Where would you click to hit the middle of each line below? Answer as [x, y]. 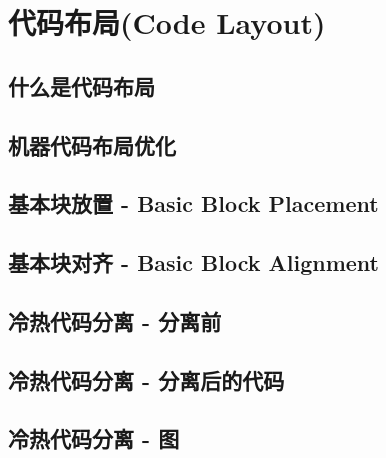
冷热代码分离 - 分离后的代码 [146, 379]
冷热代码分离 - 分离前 [115, 320]
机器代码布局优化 [92, 144]
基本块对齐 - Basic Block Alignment [193, 262]
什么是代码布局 [81, 85]
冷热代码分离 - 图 [94, 438]
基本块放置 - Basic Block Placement [193, 203]
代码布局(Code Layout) [167, 22]
